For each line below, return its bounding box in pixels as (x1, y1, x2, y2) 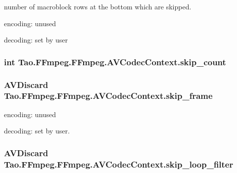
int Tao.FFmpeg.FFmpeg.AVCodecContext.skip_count (4, 55, 226, 68)
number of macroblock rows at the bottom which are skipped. (4, 1, 191, 11)
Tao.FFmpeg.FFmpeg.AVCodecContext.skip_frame (4, 89, 213, 102)
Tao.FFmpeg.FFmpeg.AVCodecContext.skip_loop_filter (4, 158, 234, 170)
